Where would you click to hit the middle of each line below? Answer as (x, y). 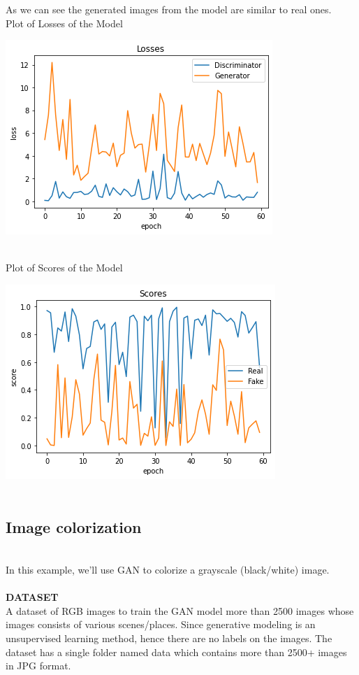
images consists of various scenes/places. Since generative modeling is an (161, 624)
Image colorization (74, 526)
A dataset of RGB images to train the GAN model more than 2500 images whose (180, 610)
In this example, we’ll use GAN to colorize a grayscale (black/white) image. (168, 569)
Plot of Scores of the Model (64, 268)
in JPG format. (38, 666)
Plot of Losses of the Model (64, 23)
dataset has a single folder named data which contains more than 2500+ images (176, 652)
